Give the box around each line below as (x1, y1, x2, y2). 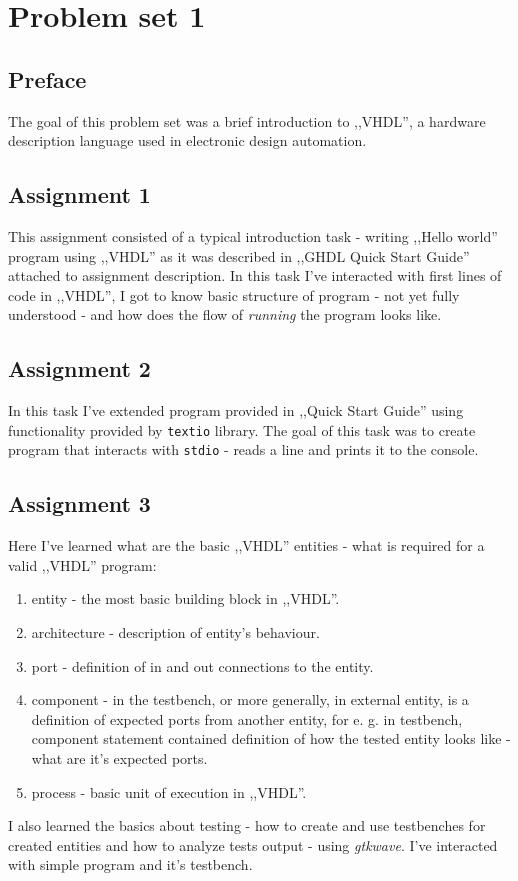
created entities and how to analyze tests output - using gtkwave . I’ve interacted (8, 834, 498, 855)
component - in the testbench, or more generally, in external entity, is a (31, 689, 469, 710)
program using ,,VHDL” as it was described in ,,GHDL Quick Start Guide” (8, 245, 470, 266)
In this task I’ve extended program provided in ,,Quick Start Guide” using (8, 400, 464, 421)
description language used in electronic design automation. (8, 130, 367, 151)
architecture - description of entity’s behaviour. (31, 622, 320, 643)
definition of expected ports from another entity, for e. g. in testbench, (31, 708, 463, 729)
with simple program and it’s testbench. (8, 854, 253, 875)
